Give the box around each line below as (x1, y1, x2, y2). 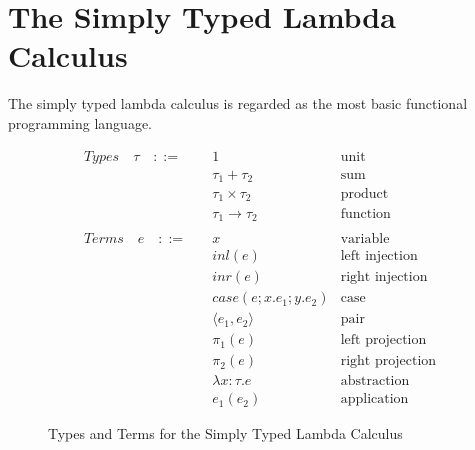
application (340, 392, 409, 407)
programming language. (8, 112, 152, 133)
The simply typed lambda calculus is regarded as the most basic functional (8, 93, 468, 114)
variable (340, 232, 390, 247)
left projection (340, 333, 427, 348)
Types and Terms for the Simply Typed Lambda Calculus (48, 423, 403, 444)
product (340, 187, 389, 202)
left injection (340, 249, 418, 264)
